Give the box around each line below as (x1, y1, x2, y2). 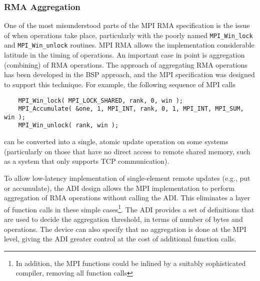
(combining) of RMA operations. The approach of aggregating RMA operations (4, 59, 247, 70)
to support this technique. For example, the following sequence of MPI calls (4, 79, 235, 89)
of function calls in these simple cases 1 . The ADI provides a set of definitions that (4, 202, 254, 214)
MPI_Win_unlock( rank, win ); (18, 122, 119, 129)
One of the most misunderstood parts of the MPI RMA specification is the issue (4, 20, 250, 31)
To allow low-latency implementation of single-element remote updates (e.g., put (4, 172, 250, 183)
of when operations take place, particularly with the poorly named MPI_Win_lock (4, 30, 253, 40)
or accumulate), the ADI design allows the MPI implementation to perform (4, 182, 235, 193)
